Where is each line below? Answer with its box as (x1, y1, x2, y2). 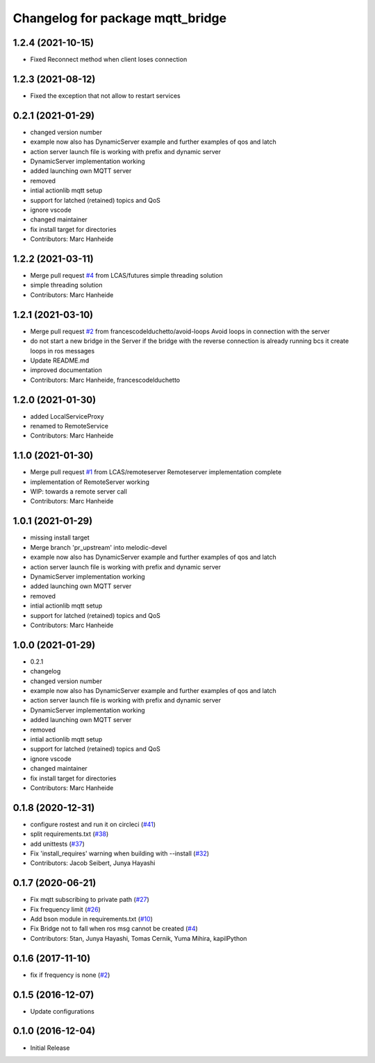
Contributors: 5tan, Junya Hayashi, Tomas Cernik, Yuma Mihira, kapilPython (30, 934, 247, 942)
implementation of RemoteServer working (30, 478, 149, 486)
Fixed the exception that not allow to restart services (30, 91, 181, 100)
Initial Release (30, 1044, 70, 1052)
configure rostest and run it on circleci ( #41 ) (30, 820, 156, 828)
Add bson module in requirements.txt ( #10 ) (30, 915, 153, 923)
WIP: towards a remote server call (30, 487, 128, 496)
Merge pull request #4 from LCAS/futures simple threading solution (30, 271, 223, 280)
